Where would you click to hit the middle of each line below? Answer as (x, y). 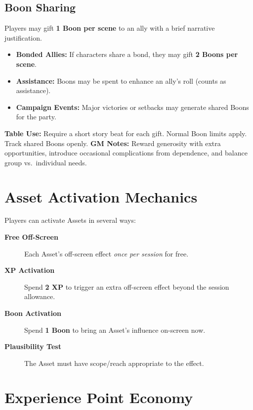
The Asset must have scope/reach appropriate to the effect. (114, 363)
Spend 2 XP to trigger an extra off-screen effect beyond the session (127, 286)
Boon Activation (33, 313)
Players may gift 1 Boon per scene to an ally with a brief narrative (110, 28)
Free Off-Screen (31, 237)
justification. (23, 37)
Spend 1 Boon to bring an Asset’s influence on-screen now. (115, 330)
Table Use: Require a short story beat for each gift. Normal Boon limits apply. (126, 133)
